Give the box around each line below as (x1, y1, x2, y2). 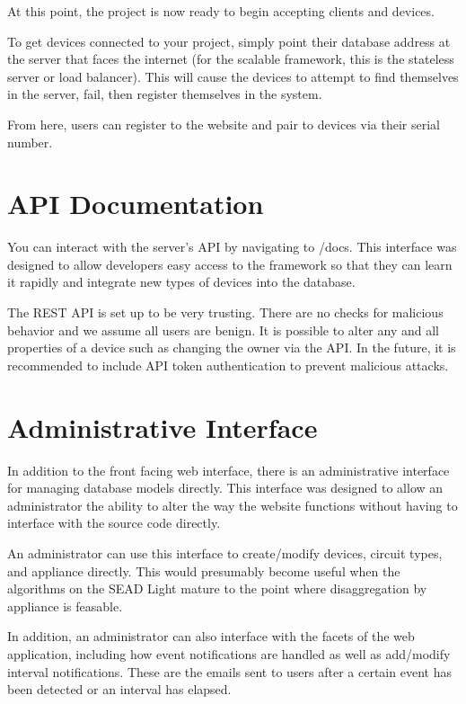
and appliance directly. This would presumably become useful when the (7, 561, 400, 580)
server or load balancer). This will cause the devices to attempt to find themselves (7, 67, 459, 85)
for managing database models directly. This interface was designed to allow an (7, 478, 444, 497)
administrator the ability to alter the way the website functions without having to (7, 495, 458, 514)
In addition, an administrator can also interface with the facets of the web (7, 627, 415, 646)
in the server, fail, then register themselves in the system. (7, 85, 322, 103)
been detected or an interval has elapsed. (7, 680, 232, 699)
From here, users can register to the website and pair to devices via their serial (7, 114, 440, 133)
